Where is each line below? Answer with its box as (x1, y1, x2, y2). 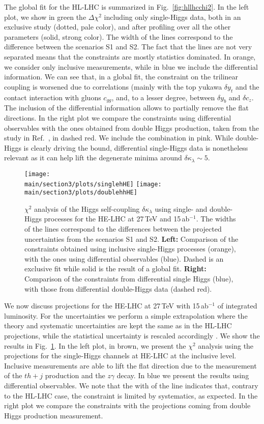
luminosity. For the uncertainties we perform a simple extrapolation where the (4, 310, 248, 321)
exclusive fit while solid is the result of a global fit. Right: (24, 263, 207, 274)
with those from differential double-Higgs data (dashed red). (24, 283, 212, 294)
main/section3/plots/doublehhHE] (24, 189, 137, 196)
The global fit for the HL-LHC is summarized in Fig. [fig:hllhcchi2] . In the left (4, 2, 249, 12)
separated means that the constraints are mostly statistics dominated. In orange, (4, 51, 256, 62)
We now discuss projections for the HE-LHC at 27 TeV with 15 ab (4, 300, 209, 311)
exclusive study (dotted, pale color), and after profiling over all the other (4, 21, 231, 32)
